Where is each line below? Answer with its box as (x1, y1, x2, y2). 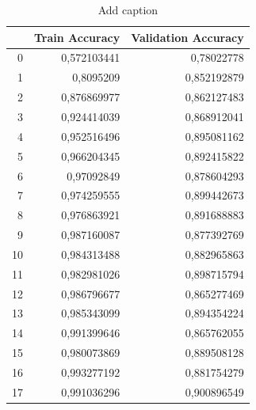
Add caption (97, 2, 159, 17)
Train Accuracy (34, 28, 120, 45)
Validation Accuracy (131, 28, 244, 45)
